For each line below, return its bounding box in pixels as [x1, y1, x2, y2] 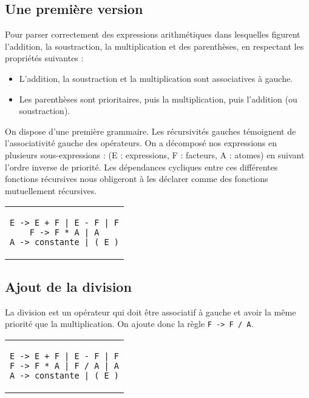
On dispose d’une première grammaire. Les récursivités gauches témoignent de [5, 124, 296, 137]
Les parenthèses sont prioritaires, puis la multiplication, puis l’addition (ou [19, 92, 297, 105]
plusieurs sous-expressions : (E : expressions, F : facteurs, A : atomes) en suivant [5, 148, 305, 161]
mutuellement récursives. [5, 184, 97, 197]
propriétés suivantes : [5, 52, 84, 64]
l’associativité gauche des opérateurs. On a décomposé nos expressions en [5, 137, 277, 149]
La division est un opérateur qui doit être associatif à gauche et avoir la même [5, 305, 296, 318]
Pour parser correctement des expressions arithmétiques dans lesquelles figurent [5, 28, 301, 41]
